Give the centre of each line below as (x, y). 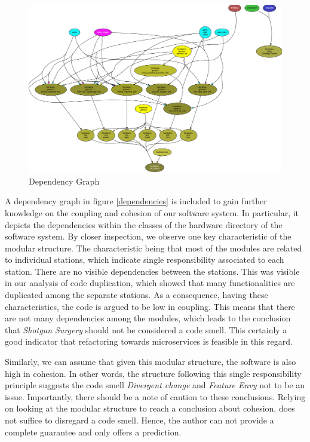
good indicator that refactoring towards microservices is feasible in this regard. (149, 341)
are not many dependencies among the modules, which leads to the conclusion (148, 318)
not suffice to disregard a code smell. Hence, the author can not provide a (139, 420)
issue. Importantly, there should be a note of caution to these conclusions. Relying (155, 396)
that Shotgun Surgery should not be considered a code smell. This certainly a (146, 329)
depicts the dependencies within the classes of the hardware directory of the (144, 224)
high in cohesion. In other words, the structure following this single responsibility (153, 373)
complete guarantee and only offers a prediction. (93, 432)
